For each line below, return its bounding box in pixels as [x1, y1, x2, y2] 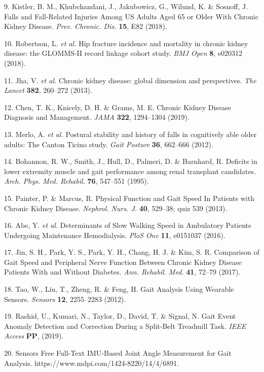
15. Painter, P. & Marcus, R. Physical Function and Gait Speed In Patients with [4, 192, 254, 203]
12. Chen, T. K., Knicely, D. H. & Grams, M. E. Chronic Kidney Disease [4, 102, 231, 112]
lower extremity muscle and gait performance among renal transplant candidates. [4, 165, 256, 176]
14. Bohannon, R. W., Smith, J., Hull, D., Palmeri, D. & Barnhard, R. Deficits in [4, 156, 257, 166]
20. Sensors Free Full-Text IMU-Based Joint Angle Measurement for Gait [4, 348, 232, 358]
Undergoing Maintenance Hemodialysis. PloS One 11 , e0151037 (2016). [4, 229, 225, 240]
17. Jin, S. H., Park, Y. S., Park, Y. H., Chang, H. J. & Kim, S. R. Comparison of [4, 247, 259, 257]
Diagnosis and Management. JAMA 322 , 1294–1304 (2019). [4, 112, 190, 122]
